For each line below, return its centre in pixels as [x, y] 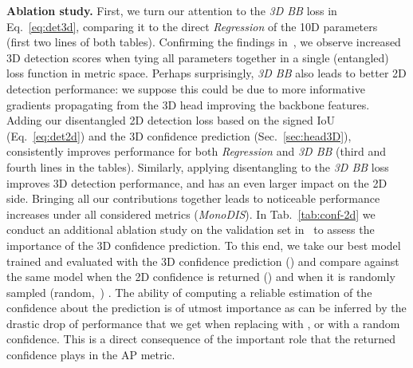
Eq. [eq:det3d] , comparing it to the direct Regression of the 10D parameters [192, 26]
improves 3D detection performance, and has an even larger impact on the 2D [197, 182]
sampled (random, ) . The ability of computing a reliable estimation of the [189, 292]
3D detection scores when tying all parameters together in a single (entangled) [198, 57]
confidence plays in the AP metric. [91, 355]
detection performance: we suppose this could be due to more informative [186, 88]
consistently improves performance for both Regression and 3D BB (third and [197, 151]
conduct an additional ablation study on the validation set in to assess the [191, 230]
